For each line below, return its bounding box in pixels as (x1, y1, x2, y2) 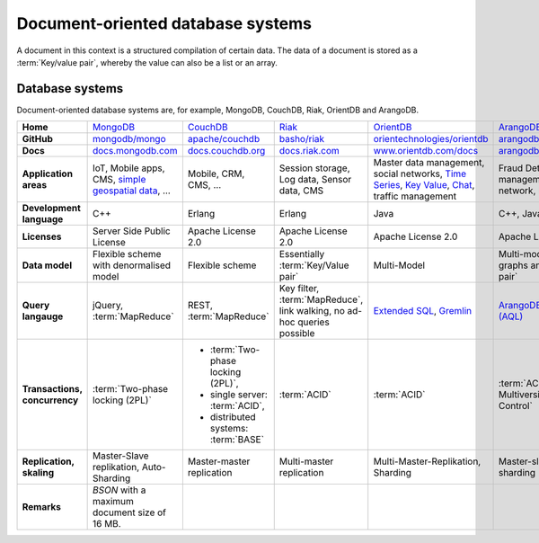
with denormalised (92, 259, 171, 271)
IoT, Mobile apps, (92, 162, 165, 174)
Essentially (278, 248, 325, 261)
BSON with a (92, 484, 146, 496)
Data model (22, 259, 72, 271)
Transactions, (22, 383, 83, 396)
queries (297, 316, 330, 328)
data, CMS (278, 184, 324, 197)
